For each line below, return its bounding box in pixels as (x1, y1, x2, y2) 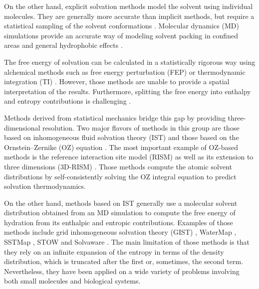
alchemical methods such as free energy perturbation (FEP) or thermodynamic (4, 66, 246, 77)
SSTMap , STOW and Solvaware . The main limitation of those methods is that (4, 237, 250, 247)
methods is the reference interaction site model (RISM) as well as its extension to (4, 151, 254, 162)
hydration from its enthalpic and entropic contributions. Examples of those (4, 217, 233, 227)
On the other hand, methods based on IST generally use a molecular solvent (4, 197, 238, 208)
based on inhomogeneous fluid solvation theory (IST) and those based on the (4, 132, 239, 143)
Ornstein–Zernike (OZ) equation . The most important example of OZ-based (4, 142, 238, 152)
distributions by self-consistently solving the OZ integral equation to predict (4, 171, 237, 181)
